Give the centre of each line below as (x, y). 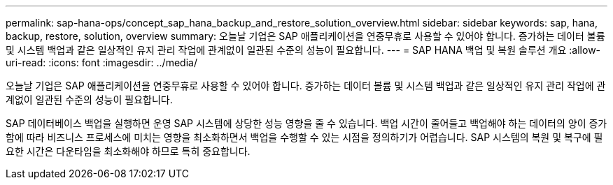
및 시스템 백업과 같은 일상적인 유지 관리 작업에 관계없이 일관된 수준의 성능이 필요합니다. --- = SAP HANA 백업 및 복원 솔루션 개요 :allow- (303, 50)
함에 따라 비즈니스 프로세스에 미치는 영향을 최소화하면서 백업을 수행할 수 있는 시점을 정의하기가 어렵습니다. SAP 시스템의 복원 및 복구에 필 (304, 137)
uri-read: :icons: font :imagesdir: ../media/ (101, 62)
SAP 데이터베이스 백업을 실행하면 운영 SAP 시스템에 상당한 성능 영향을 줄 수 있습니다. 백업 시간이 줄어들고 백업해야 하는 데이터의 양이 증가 (306, 123)
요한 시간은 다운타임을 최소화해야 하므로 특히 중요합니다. (128, 151)
